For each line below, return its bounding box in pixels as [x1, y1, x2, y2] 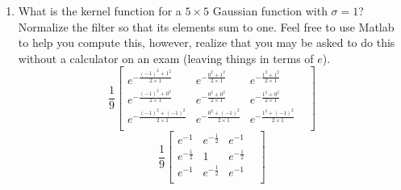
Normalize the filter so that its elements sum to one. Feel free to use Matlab [18, 18, 395, 35]
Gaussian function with [212, 2, 328, 19]
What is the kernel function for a [18, 2, 182, 19]
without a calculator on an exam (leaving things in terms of [18, 49, 314, 66]
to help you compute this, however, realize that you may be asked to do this [18, 34, 395, 51]
